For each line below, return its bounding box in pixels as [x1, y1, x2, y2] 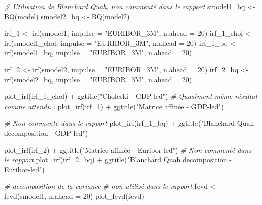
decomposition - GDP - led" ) [4, 127, 88, 138]
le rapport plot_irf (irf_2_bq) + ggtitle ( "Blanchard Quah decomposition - [4, 154, 232, 165]
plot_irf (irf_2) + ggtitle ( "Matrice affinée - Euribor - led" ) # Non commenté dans [4, 144, 252, 155]
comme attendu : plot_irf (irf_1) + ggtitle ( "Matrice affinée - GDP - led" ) [4, 100, 224, 111]
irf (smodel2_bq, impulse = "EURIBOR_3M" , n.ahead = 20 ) [4, 74, 192, 84]
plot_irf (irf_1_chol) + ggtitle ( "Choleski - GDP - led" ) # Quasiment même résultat [4, 91, 258, 101]
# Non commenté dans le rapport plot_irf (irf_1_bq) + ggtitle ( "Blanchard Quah [4, 118, 254, 128]
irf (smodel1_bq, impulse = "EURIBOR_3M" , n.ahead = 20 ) [4, 47, 192, 58]
